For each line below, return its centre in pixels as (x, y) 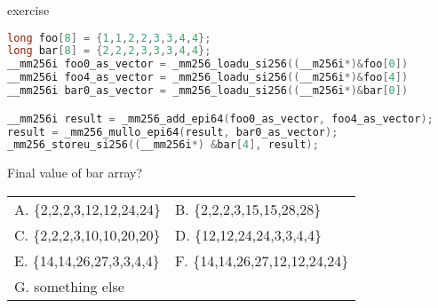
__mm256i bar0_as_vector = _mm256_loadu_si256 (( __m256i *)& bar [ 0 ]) (208, 91)
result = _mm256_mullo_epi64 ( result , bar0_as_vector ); (173, 132)
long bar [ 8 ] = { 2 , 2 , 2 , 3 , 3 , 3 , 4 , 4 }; (109, 51)
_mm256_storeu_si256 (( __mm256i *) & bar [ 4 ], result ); (163, 145)
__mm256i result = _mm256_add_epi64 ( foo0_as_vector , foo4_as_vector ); (220, 118)
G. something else (69, 286)
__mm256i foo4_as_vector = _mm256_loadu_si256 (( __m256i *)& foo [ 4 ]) (208, 78)
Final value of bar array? (75, 173)
